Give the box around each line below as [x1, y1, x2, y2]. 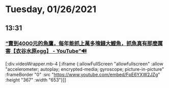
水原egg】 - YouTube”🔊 [26, 47, 87, 54]
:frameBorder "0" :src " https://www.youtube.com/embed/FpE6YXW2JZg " [5, 71, 160, 77]
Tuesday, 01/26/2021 [5, 4, 97, 15]
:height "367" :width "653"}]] [5, 77, 66, 83]
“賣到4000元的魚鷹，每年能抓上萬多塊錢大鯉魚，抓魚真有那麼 [5, 39, 158, 47]
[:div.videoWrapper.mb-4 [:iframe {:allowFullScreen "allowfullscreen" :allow [5, 61, 164, 67]
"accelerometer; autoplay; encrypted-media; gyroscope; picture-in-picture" [5, 66, 164, 72]
